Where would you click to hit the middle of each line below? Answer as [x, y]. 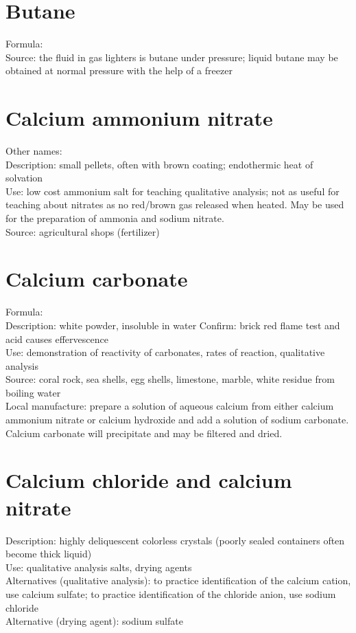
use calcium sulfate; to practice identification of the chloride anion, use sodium [171, 593]
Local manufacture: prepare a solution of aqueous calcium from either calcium [170, 406]
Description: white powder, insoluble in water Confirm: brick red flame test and [173, 325]
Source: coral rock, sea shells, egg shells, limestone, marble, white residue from [170, 379]
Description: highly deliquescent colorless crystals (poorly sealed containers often [175, 540]
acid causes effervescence [57, 338]
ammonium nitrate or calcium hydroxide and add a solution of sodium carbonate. [177, 420]
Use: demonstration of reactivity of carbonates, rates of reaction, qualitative [165, 352]
